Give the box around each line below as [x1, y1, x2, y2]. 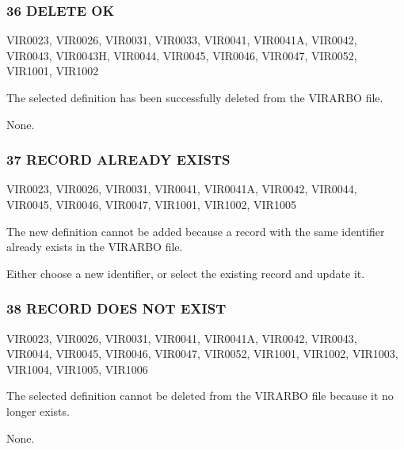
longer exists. [6, 402, 70, 419]
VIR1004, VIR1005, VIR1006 [6, 360, 148, 377]
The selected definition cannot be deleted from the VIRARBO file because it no [6, 387, 394, 404]
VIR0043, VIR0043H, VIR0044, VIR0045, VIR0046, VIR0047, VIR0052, [6, 47, 357, 63]
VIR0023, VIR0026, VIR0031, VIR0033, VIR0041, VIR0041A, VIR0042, [6, 32, 357, 48]
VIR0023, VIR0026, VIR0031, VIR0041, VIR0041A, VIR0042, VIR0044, [6, 181, 357, 197]
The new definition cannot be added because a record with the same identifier [6, 223, 385, 239]
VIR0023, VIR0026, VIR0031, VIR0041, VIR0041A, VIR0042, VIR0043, [6, 329, 357, 346]
